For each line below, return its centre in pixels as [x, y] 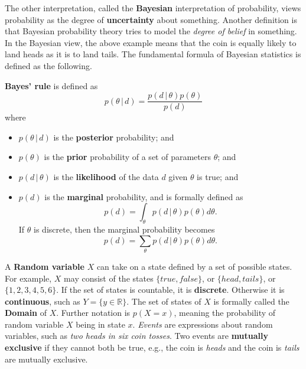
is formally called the [251, 301]
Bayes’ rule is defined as [51, 85]
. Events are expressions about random [203, 324]
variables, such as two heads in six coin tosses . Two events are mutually [137, 336]
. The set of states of [164, 301]
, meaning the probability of [225, 313]
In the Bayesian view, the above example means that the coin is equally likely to [151, 42]
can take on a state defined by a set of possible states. [194, 266]
